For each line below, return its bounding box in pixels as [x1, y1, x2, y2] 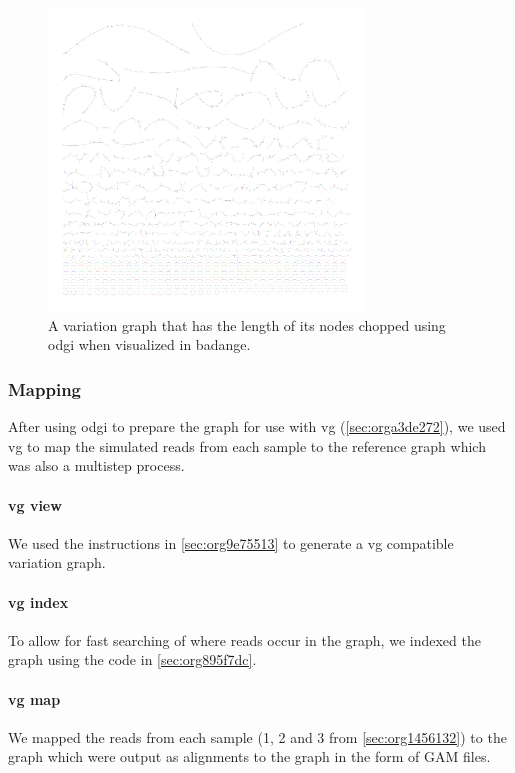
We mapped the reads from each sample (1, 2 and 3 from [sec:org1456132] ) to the [8, 726, 507, 747]
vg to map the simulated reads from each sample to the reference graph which [8, 435, 486, 456]
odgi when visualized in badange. [48, 334, 251, 355]
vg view [8, 494, 62, 515]
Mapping [8, 376, 81, 401]
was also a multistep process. [8, 455, 185, 476]
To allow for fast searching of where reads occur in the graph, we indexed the [8, 629, 481, 650]
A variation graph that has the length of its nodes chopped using [48, 314, 446, 335]
